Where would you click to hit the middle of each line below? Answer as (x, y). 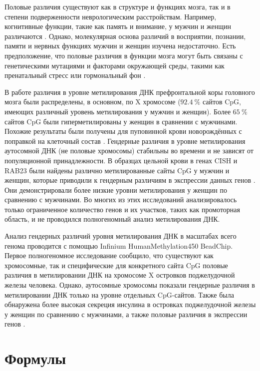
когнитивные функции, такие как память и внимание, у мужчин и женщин (118, 26)
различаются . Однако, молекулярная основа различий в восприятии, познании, (125, 36)
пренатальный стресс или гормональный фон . (75, 75)
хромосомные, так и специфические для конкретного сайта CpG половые (116, 265)
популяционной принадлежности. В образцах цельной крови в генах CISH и (121, 160)
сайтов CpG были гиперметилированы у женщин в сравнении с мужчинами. (121, 121)
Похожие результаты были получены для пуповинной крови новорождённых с (123, 131)
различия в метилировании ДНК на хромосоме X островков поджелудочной (120, 275)
